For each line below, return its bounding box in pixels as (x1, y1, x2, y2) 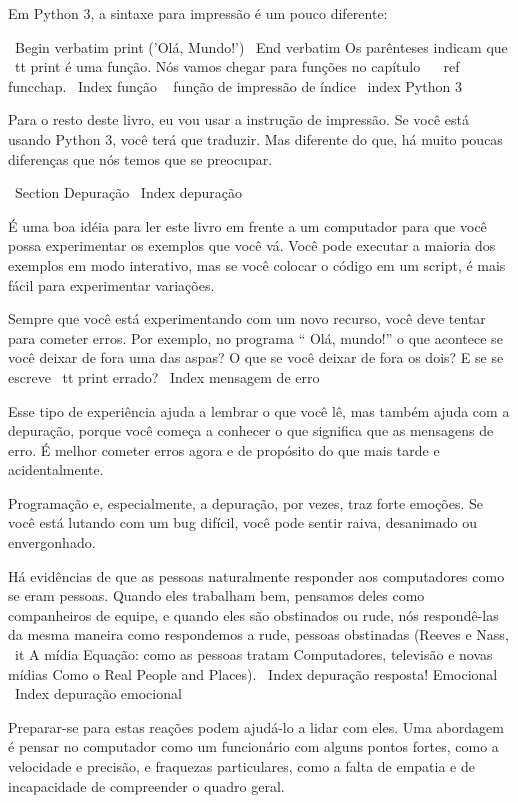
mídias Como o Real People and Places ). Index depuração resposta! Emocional (8, 663, 498, 684)
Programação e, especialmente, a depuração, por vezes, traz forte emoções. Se (8, 492, 484, 513)
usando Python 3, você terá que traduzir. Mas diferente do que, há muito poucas (8, 128, 503, 149)
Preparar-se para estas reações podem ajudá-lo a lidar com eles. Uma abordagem (8, 716, 504, 737)
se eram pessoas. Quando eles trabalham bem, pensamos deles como (8, 585, 425, 606)
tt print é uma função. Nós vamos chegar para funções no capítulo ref (14, 56, 460, 77)
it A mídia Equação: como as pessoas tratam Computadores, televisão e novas (14, 644, 493, 665)
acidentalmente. (8, 459, 104, 480)
